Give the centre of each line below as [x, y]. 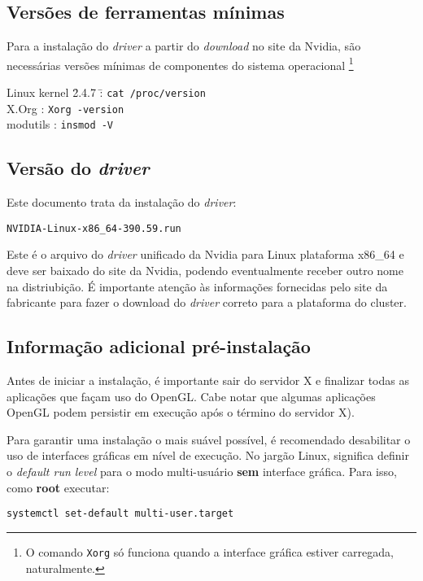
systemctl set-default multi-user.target [120, 514]
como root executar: [58, 487]
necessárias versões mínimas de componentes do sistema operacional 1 [180, 63]
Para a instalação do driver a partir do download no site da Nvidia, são [184, 46]
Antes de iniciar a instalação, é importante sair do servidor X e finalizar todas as [208, 380]
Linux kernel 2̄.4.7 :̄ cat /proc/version [106, 92]
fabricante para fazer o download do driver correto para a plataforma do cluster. [207, 302]
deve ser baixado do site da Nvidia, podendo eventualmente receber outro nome [205, 271]
